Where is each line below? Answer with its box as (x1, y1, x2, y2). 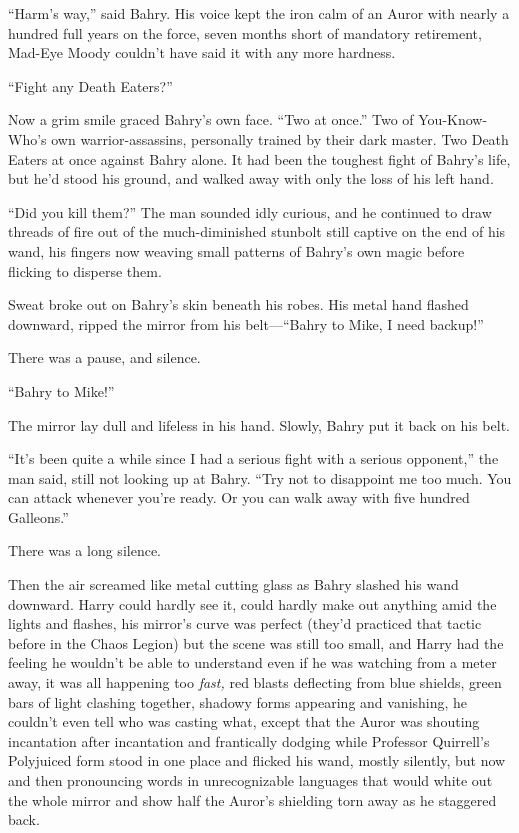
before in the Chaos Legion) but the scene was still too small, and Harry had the (8, 632, 504, 653)
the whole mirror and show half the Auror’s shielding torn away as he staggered (8, 789, 497, 810)
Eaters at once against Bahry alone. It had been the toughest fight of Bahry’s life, (8, 148, 511, 169)
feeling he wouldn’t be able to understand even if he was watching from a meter (8, 652, 497, 673)
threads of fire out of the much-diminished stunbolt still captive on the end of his (8, 221, 506, 242)
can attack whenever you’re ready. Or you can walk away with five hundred (8, 487, 470, 508)
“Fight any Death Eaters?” (8, 75, 173, 96)
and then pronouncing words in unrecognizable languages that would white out (8, 770, 493, 790)
